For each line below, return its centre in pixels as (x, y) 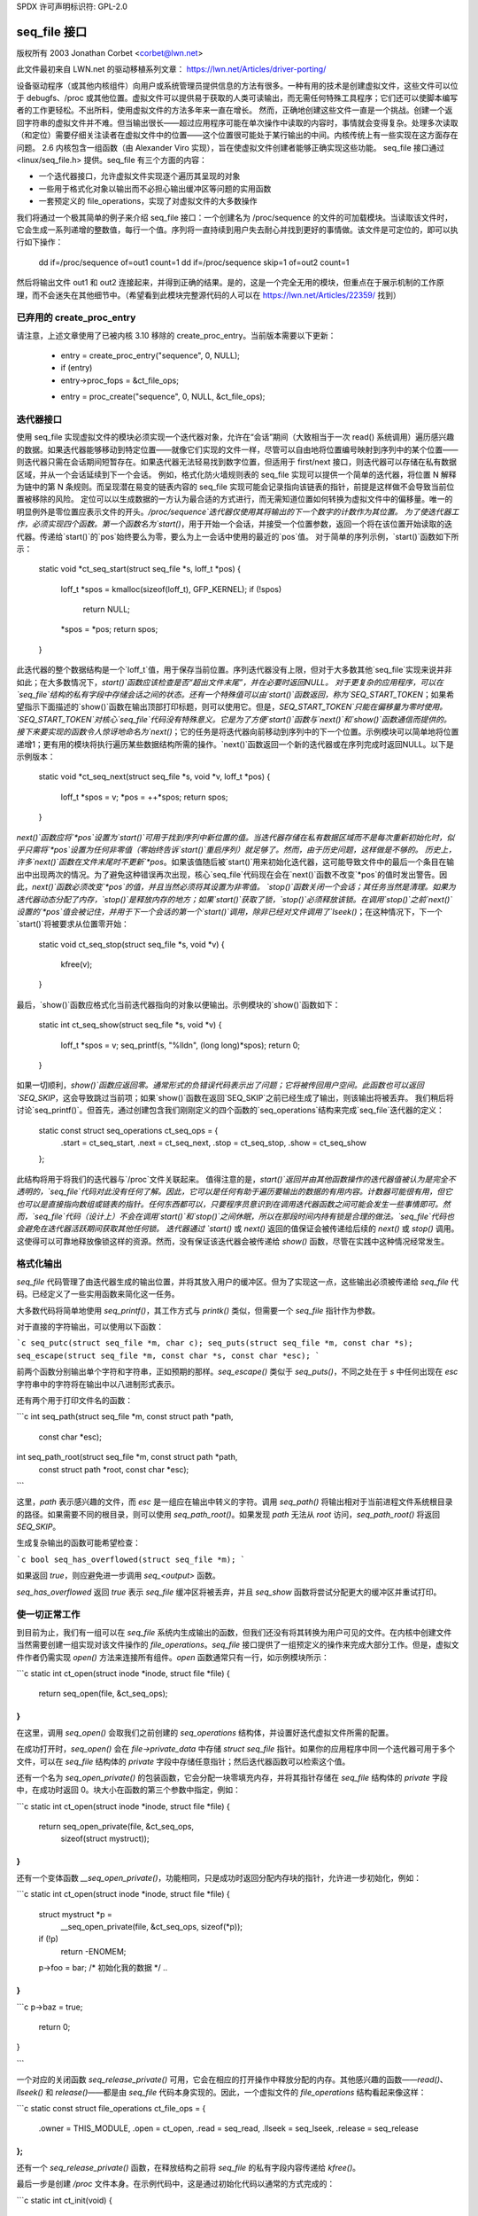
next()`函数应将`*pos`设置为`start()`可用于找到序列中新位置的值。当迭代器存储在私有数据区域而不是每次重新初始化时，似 (235, 837)
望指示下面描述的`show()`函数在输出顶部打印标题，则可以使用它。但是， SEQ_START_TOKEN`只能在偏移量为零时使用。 (231, 707)
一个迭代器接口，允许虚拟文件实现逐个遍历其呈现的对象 (139, 176)
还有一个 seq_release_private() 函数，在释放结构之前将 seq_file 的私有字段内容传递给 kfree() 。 (189, 2167)
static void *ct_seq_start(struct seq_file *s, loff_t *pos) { (139, 569)
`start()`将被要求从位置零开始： (73, 924)
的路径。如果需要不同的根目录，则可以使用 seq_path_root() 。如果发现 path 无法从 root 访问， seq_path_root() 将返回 (228, 1514)
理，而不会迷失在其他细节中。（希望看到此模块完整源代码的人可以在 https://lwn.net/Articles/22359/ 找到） (209, 295)
